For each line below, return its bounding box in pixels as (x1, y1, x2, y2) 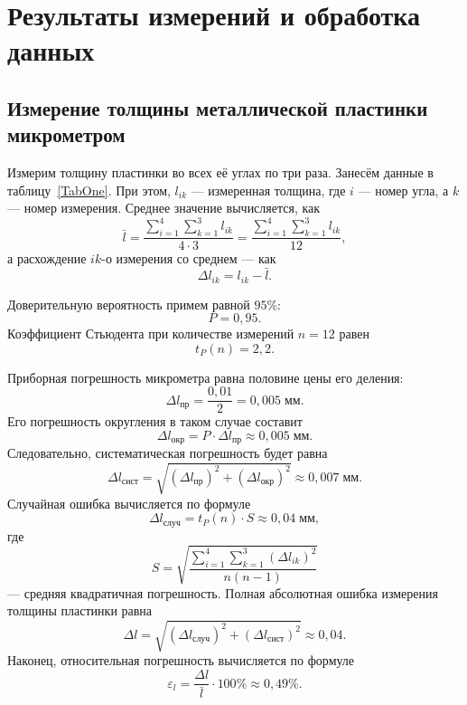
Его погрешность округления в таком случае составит (7, 412, 303, 431)
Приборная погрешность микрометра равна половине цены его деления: (7, 367, 404, 386)
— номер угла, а (358, 180, 449, 199)
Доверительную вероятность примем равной (7, 294, 250, 313)
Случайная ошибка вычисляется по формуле (7, 493, 251, 512)
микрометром (7, 120, 126, 148)
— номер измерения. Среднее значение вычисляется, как (7, 198, 321, 217)
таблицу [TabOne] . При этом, (7, 180, 171, 199)
